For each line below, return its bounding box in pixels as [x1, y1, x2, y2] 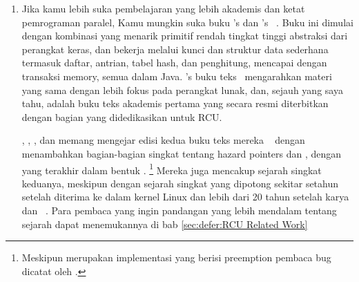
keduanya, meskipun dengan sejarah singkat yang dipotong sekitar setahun [21, 176, 339, 190]
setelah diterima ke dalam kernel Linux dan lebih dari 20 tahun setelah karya [21, 189, 349, 204]
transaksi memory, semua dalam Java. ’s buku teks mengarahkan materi [21, 68, 332, 83]
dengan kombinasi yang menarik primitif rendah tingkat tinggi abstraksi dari [21, 28, 348, 43]
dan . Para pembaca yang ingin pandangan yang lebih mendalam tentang [21, 203, 337, 217]
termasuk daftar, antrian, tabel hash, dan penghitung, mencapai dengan [21, 55, 327, 70]
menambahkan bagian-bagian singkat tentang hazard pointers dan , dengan [21, 146, 342, 160]
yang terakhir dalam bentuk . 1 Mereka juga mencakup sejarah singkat [21, 160, 322, 177]
